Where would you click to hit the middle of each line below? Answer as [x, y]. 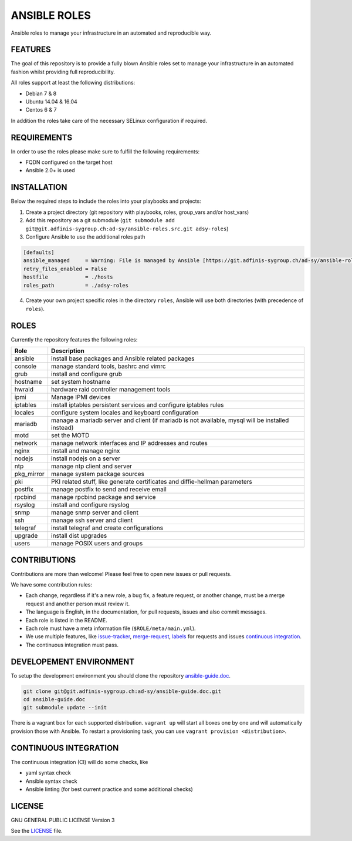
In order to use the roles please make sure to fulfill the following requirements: [105, 151]
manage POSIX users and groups [97, 544]
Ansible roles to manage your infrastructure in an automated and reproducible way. [111, 33]
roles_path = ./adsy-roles [76, 285]
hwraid [24, 390]
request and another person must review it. [78, 604]
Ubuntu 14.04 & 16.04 [51, 102]
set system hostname [81, 382]
